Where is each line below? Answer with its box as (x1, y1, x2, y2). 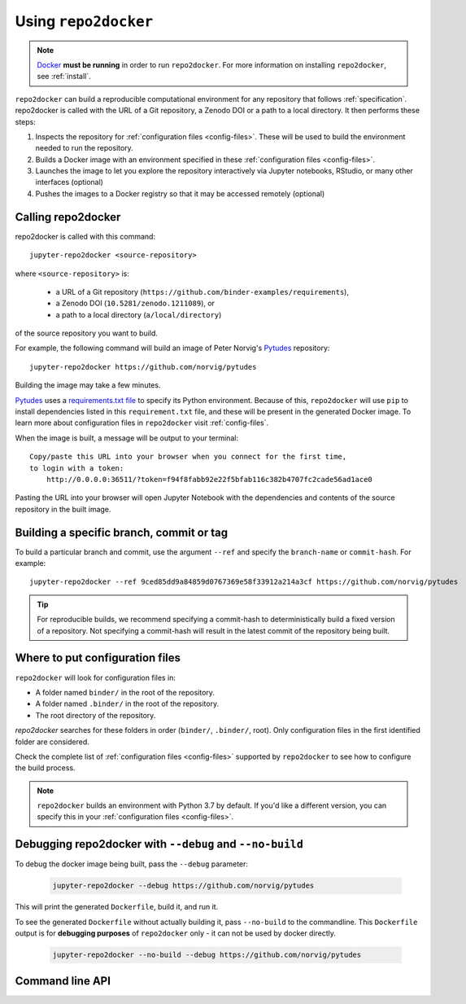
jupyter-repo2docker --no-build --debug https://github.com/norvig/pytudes (52, 950, 362, 960)
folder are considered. (15, 737, 89, 747)
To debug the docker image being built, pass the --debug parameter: (15, 859, 248, 869)
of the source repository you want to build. (15, 328, 159, 338)
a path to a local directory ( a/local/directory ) (55, 309, 222, 319)
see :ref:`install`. (37, 72, 91, 81)
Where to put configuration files (15, 651, 181, 665)
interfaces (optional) (35, 178, 103, 187)
